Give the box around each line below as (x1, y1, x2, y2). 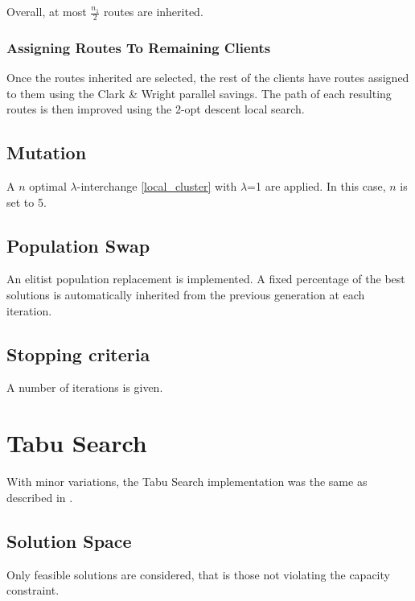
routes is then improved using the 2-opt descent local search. (6, 101, 305, 117)
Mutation (6, 140, 87, 165)
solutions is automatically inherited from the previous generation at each (6, 286, 365, 303)
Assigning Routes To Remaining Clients (6, 37, 271, 57)
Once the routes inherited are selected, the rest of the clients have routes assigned (6, 69, 409, 86)
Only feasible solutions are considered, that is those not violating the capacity (6, 566, 390, 582)
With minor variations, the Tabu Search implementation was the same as (6, 473, 368, 490)
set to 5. (6, 193, 47, 210)
